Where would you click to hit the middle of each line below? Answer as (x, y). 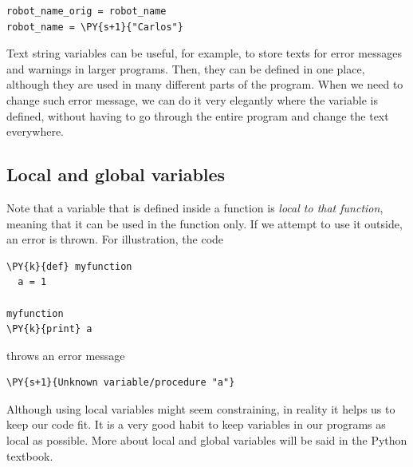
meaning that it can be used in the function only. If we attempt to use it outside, (205, 223)
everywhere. (35, 131)
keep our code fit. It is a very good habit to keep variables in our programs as (196, 424)
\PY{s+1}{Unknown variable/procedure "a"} (121, 383)
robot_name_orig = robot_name (87, 11)
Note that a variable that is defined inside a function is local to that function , (195, 207)
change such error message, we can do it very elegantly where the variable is (192, 99)
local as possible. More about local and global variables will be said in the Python (207, 440)
